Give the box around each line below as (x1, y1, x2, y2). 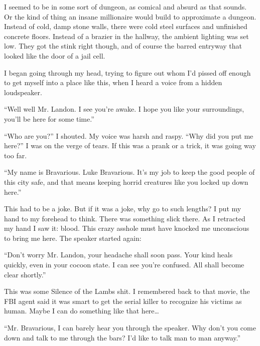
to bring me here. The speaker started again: (4, 232, 142, 243)
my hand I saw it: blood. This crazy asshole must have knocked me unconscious (4, 223, 249, 233)
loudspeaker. (4, 87, 42, 97)
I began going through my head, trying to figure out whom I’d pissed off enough (4, 67, 251, 78)
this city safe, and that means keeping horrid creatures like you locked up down (4, 176, 248, 187)
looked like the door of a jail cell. (4, 50, 105, 61)
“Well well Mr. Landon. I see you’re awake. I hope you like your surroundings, (4, 104, 244, 114)
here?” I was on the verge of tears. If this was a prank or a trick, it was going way (4, 140, 256, 151)
